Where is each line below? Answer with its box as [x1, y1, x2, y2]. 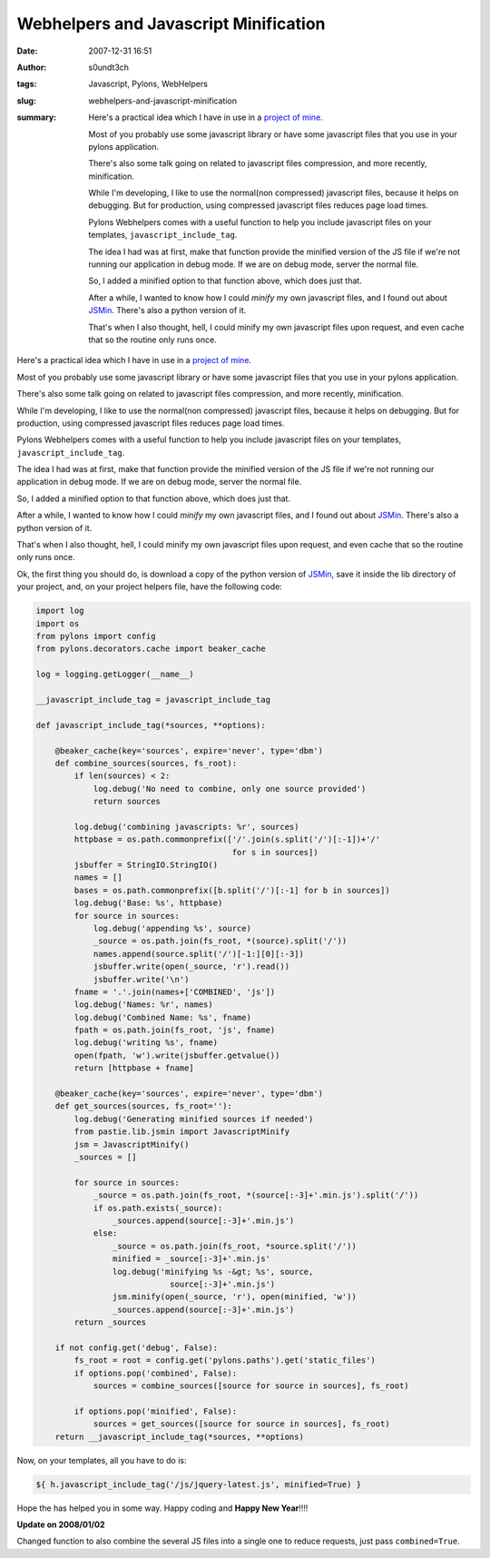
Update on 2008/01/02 [16, 1519, 105, 1530]
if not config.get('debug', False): [54, 1342, 218, 1353]
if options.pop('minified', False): [73, 1405, 238, 1416]
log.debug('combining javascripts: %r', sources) [73, 822, 299, 832]
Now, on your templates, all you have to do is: [16, 1454, 187, 1465]
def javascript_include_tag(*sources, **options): [35, 720, 267, 730]
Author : [16, 62, 47, 73]
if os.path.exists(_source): [93, 1203, 223, 1213]
